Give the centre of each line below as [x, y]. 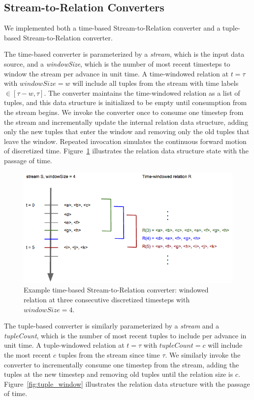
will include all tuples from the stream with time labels [156, 83]
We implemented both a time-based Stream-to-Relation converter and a [112, 28]
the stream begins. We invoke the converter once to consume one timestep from [124, 112]
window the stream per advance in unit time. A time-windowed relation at [116, 73]
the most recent [28, 354]
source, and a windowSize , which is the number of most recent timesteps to [117, 63]
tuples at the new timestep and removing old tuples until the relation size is [119, 374]
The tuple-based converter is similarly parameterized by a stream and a [111, 326]
